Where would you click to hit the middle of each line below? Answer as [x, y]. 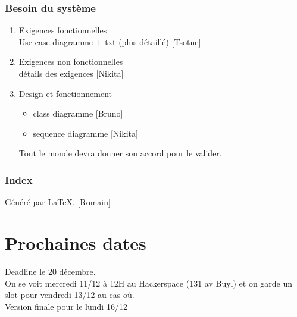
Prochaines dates [76, 242]
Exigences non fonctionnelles [71, 62]
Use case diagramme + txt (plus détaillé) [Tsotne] [110, 41]
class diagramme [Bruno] [78, 113]
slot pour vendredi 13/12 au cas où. [70, 295]
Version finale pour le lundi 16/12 [66, 306]
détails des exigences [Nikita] [71, 73]
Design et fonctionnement [65, 93]
